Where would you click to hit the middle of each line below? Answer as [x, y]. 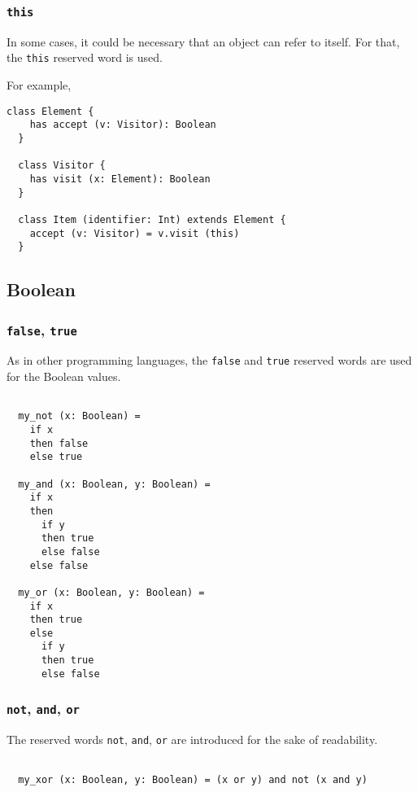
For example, [39, 85]
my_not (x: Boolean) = [79, 416]
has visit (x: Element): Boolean [120, 179]
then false [59, 443]
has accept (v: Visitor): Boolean [123, 125]
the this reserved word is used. [85, 57]
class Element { [50, 111]
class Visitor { [62, 166]
